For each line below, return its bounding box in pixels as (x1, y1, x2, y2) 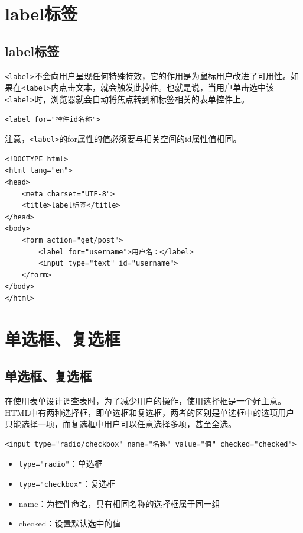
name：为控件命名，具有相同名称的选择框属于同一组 (18, 497, 220, 509)
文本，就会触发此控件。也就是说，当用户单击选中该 (76, 81, 275, 93)
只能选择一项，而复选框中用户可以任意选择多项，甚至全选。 (5, 418, 236, 430)
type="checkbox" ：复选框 (18, 477, 116, 490)
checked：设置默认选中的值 (18, 517, 121, 529)
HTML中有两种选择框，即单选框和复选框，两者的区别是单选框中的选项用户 (5, 406, 295, 418)
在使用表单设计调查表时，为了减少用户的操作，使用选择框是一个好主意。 (5, 395, 286, 407)
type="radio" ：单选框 (18, 457, 103, 470)
